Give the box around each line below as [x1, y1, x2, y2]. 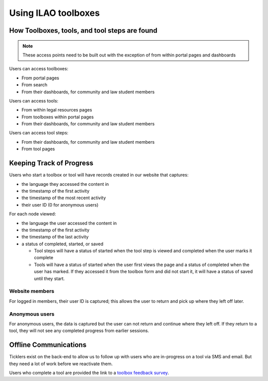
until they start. [34, 275, 65, 281]
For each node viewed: [9, 211, 57, 217]
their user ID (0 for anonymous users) [21, 202, 99, 208]
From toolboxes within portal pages [21, 114, 94, 120]
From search [21, 82, 48, 88]
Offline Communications [9, 341, 87, 349]
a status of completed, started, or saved [21, 241, 104, 247]
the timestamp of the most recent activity [21, 195, 106, 201]
